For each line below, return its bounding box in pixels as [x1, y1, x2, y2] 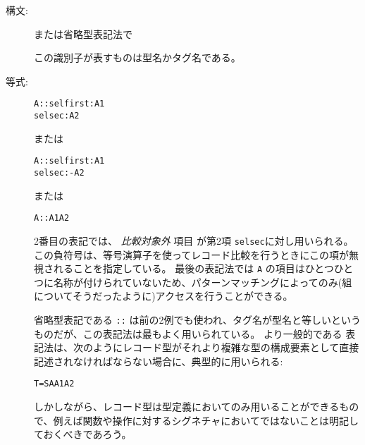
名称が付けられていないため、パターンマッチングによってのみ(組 [53, 274, 352, 289]
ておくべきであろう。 [34, 427, 132, 441]
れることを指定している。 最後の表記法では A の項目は [53, 261, 305, 276]
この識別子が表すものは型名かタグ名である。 [34, 50, 241, 65]
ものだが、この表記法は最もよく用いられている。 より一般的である [34, 326, 342, 341]
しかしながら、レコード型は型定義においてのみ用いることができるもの [34, 399, 359, 414]
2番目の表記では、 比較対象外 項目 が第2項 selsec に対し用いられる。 [34, 233, 354, 248]
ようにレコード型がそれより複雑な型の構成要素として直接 [92, 340, 359, 355]
